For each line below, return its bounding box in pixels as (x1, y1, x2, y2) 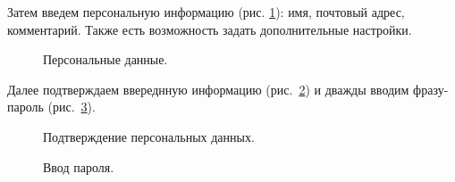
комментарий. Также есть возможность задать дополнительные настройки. (7, 20, 412, 38)
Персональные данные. (43, 50, 168, 69)
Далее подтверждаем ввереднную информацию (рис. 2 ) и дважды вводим (7, 79, 409, 98)
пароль (7, 97, 44, 116)
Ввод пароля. (43, 157, 114, 176)
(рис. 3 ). (47, 97, 96, 116)
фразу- (413, 79, 449, 98)
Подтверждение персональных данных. (43, 127, 255, 145)
